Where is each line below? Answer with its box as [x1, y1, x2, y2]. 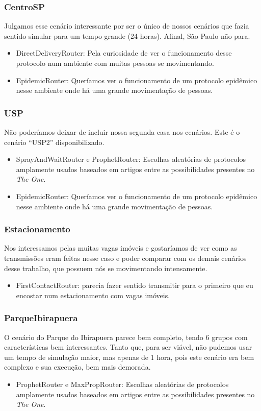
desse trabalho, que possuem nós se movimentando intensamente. [4, 262, 207, 273]
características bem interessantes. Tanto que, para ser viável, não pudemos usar [4, 342, 252, 352]
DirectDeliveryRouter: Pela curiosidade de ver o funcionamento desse [16, 47, 232, 58]
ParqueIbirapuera [4, 311, 78, 324]
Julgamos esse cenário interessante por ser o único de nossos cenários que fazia [4, 20, 249, 31]
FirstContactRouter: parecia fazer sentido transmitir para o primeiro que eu [16, 280, 253, 291]
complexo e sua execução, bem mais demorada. [4, 361, 151, 372]
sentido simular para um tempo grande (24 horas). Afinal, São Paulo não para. [4, 30, 250, 41]
